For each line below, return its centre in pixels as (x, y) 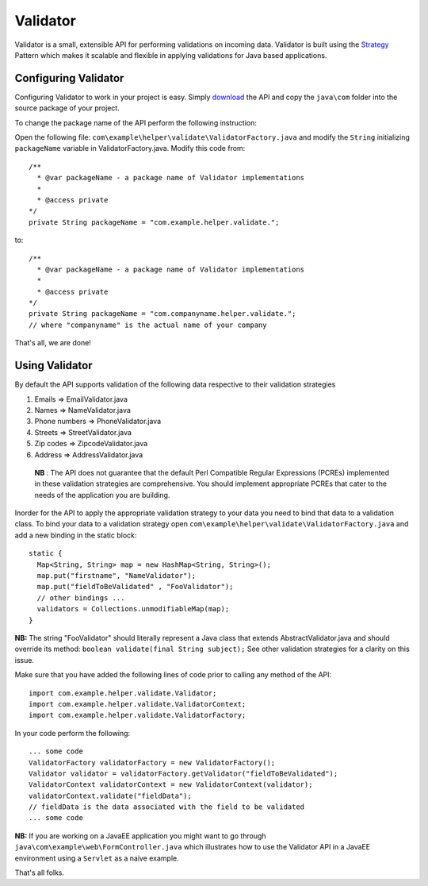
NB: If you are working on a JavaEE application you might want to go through (140, 836)
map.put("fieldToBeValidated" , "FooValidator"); (135, 587)
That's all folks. (40, 873)
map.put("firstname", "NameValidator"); (117, 576)
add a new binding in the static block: (76, 535)
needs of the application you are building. (102, 495)
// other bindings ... (81, 598)
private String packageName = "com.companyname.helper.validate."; (162, 314)
